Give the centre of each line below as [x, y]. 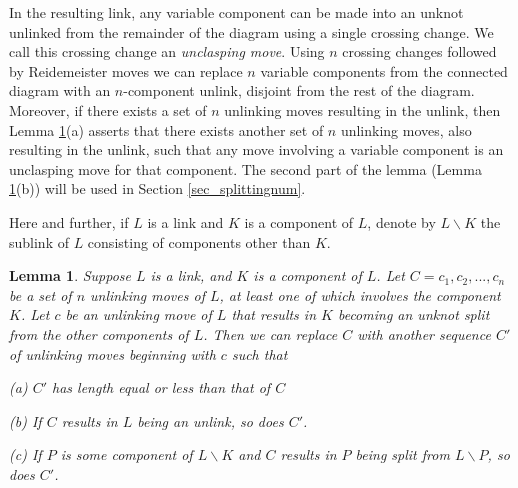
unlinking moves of [147, 294]
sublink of [39, 241]
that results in [274, 314]
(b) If [25, 420]
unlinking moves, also [406, 129]
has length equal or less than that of [161, 387]
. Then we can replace [270, 333]
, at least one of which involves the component [360, 294]
